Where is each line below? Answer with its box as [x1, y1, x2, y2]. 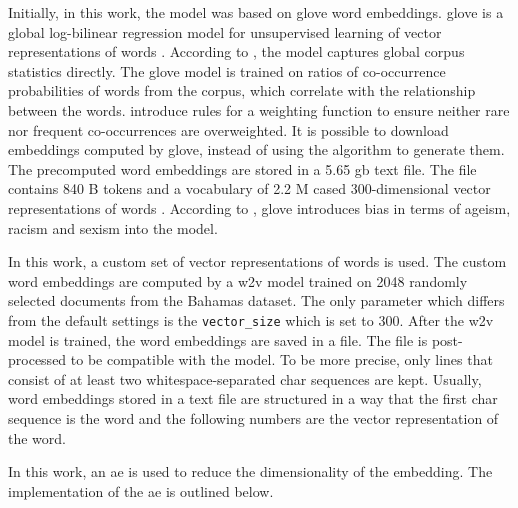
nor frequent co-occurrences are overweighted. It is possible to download [8, 119, 449, 140]
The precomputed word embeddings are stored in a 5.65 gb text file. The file [8, 158, 477, 179]
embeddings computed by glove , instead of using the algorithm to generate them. [8, 139, 505, 160]
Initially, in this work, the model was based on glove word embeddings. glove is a [8, 2, 504, 22]
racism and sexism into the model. [8, 217, 218, 238]
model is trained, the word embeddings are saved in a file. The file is [8, 329, 428, 350]
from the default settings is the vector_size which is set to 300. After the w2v [8, 309, 494, 330]
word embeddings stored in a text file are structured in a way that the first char [8, 388, 498, 409]
